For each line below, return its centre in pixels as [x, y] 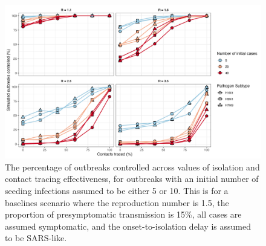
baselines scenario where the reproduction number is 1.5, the [117, 202]
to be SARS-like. [36, 238]
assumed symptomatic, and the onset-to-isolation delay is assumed [128, 226]
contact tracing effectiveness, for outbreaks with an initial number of [132, 179]
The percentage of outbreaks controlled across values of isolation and [132, 167]
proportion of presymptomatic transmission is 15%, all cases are [123, 214]
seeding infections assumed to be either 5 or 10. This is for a [117, 191]
